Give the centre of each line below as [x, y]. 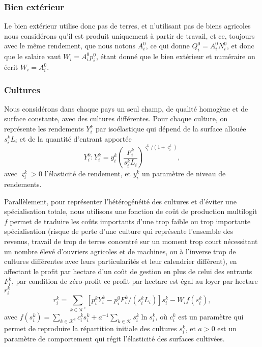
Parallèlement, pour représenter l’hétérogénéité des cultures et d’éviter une [120, 201]
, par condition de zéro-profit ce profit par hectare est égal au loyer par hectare [135, 281]
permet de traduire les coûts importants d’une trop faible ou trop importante [130, 221]
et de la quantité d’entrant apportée [76, 138]
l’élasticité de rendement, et [88, 173]
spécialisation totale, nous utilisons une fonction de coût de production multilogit [131, 211]
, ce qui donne [168, 46]
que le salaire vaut [33, 56]
